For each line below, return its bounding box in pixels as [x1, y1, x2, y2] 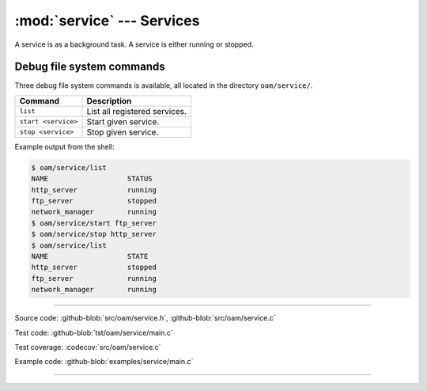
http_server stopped [31, 263, 157, 272]
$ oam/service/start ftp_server [31, 218, 157, 227]
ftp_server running [31, 274, 157, 283]
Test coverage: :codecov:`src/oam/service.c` [14, 342, 161, 351]
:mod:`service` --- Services [14, 12, 200, 29]
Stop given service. [86, 127, 159, 138]
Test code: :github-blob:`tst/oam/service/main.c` [14, 328, 173, 337]
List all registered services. [86, 105, 187, 116]
